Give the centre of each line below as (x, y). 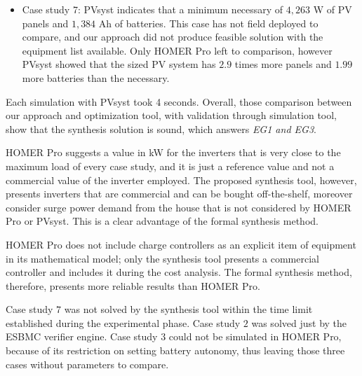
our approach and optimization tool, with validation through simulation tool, (172, 115)
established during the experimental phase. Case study (123, 322)
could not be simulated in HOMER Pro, (255, 336)
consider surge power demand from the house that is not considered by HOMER (179, 207)
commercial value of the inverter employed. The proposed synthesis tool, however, (181, 180)
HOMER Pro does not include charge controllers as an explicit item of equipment (181, 244)
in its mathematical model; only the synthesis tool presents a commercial (162, 258)
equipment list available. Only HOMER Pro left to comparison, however (177, 50)
